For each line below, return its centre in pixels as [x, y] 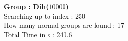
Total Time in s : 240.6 [38, 34]
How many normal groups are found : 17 [64, 25]
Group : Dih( [26, 6]
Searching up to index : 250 [45, 15]
